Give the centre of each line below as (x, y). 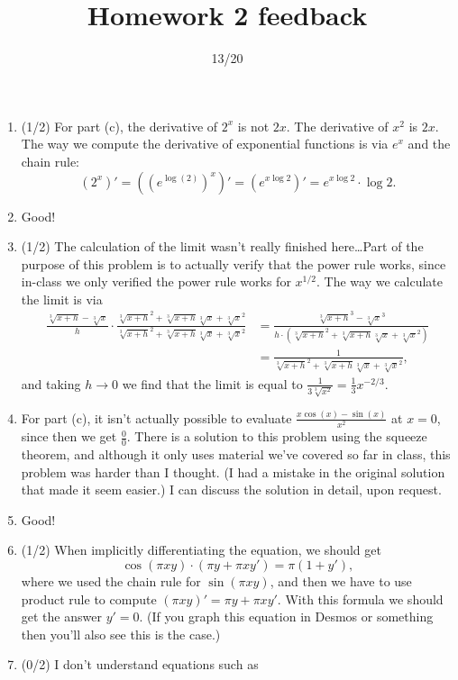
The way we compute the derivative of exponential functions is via (205, 144)
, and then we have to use (341, 580)
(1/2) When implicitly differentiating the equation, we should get (201, 550)
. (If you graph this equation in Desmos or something (286, 617)
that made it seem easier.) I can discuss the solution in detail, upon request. (231, 490)
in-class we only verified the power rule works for (156, 281)
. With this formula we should (360, 598)
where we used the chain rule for (111, 580)
